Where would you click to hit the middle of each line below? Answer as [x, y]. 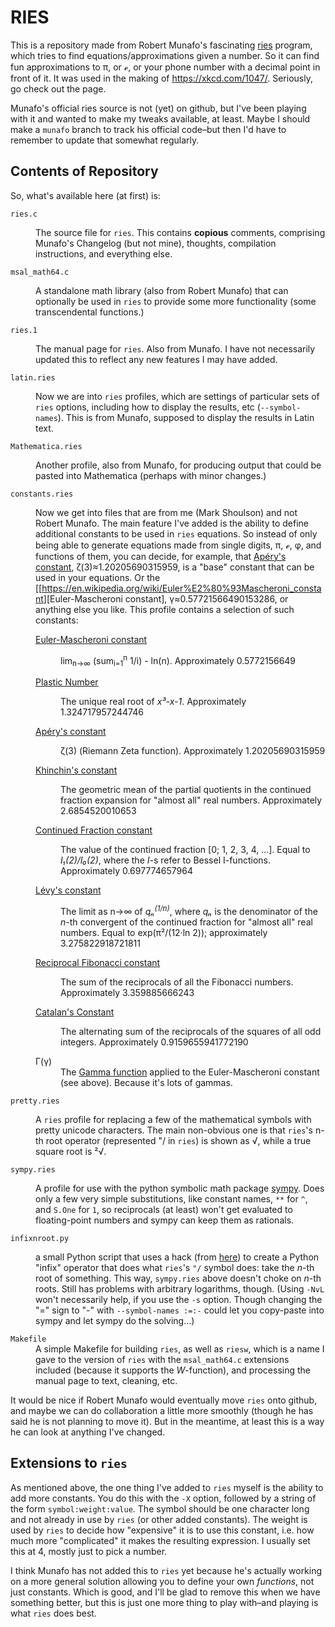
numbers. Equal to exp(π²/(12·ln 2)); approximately [164, 932]
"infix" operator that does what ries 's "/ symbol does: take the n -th [175, 1267]
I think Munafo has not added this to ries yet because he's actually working [166, 1570]
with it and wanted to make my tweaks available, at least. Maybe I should [160, 118]
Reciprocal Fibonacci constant [98, 962]
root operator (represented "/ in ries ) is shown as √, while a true [178, 1140]
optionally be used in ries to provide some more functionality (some [176, 301]
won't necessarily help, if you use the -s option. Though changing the [179, 1299]
